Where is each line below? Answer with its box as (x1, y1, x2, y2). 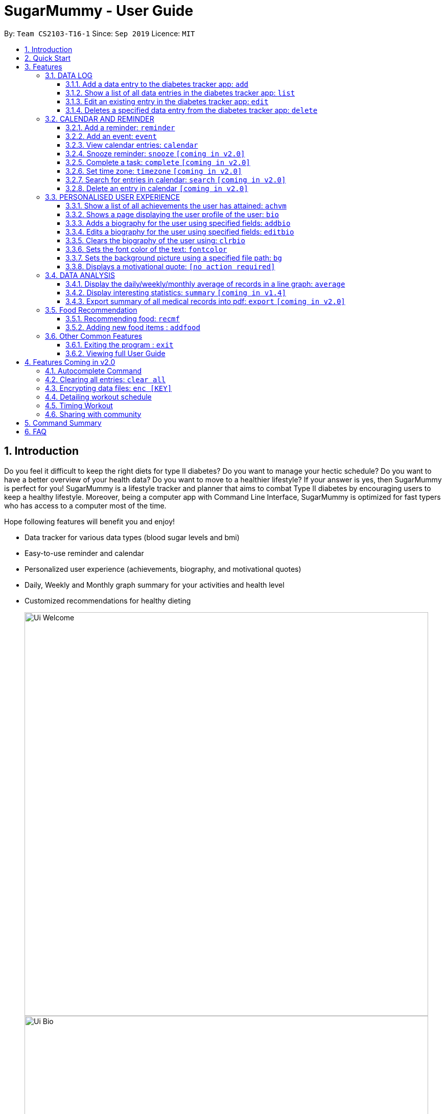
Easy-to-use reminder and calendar (25, 548, 144, 558)
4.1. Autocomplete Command (45, 366, 142, 375)
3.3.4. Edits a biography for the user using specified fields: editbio (65, 227, 294, 236)
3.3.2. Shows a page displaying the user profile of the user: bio (65, 210, 279, 219)
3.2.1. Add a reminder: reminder (65, 123, 175, 132)
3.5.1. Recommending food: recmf (65, 314, 180, 323)
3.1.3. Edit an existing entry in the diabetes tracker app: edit (65, 97, 269, 106)
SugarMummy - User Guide (4, 2, 194, 19)
